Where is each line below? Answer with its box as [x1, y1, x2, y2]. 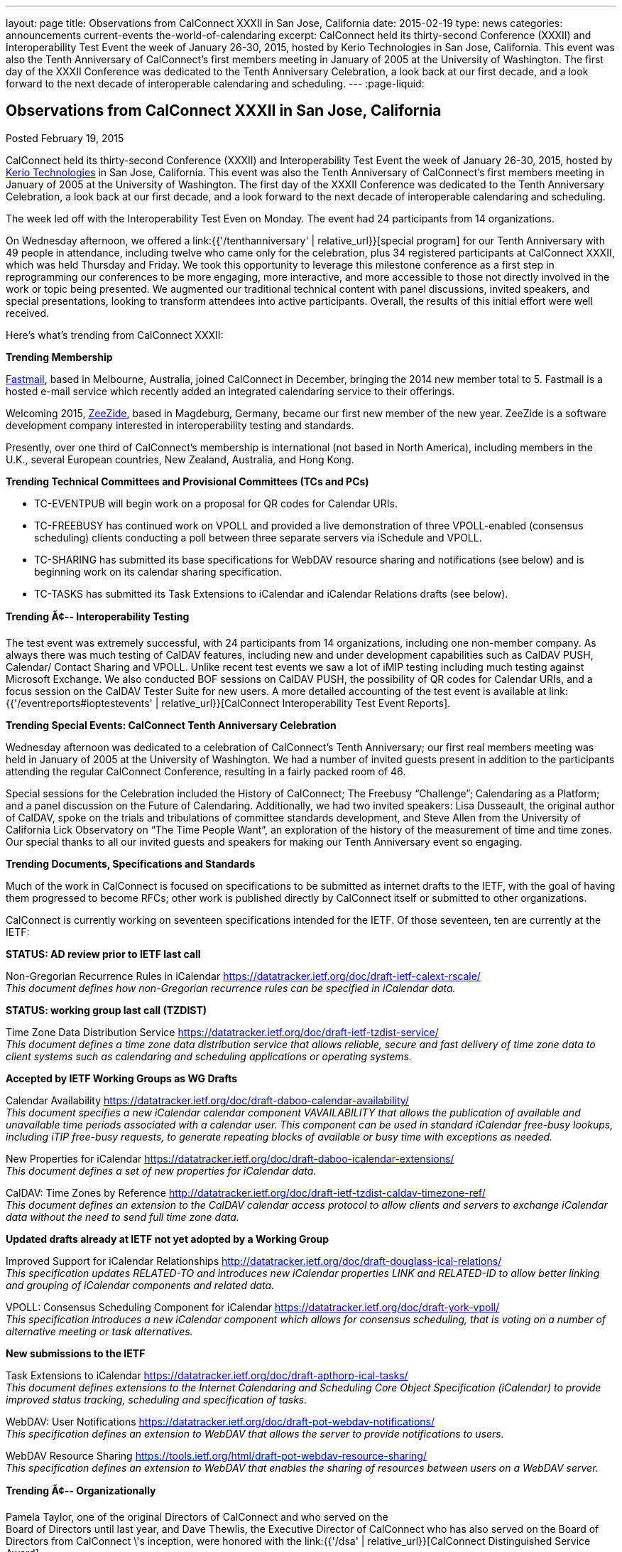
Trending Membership [6, 350, 113, 363]
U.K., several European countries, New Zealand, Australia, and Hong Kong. [6, 453, 354, 465]
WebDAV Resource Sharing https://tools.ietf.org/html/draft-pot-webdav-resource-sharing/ [6, 1449, 427, 1462]
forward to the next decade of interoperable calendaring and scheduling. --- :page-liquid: [6, 77, 425, 90]
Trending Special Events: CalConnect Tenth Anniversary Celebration [6, 718, 337, 731]
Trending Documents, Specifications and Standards [6, 857, 256, 870]
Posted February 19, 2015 [6, 131, 124, 144]
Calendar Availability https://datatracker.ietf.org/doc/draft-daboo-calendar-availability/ [6, 1094, 409, 1106]
